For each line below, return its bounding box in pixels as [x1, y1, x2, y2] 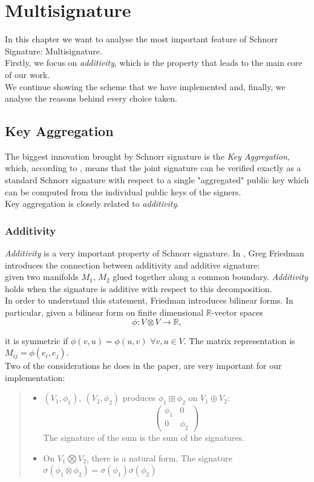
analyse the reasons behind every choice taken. [5, 92, 177, 105]
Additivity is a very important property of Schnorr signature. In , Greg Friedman [5, 247, 304, 259]
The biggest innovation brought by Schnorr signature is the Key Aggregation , [5, 149, 290, 162]
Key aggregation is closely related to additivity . [5, 197, 180, 210]
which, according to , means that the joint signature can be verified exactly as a [5, 161, 301, 174]
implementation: [5, 371, 65, 383]
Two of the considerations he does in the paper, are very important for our [5, 359, 282, 372]
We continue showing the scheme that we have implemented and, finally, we [5, 80, 286, 93]
